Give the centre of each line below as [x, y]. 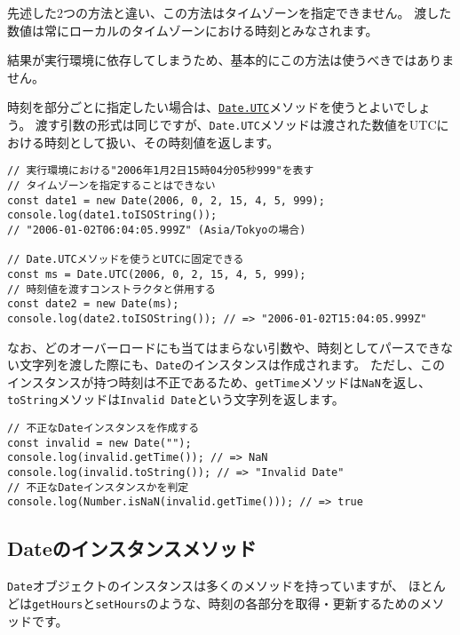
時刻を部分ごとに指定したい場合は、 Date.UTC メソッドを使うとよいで [206, 107]
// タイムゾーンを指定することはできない [111, 185]
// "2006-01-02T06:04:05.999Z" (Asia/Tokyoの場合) [157, 230]
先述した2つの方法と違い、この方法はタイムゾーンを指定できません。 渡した [230, 12]
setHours [121, 604]
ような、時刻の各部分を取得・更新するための [289, 603]
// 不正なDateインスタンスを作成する [103, 429]
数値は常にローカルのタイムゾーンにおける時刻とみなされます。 [193, 30]
